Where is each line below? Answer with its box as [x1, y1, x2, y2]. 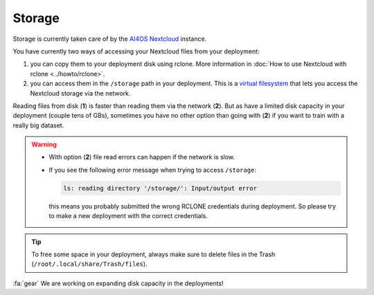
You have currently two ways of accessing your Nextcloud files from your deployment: [12, 47, 260, 55]
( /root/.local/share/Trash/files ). [31, 260, 148, 268]
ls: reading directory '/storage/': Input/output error [63, 184, 258, 192]
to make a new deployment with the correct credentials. [48, 212, 208, 220]
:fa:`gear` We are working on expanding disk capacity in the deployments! [12, 279, 224, 287]
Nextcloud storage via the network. [30, 89, 131, 97]
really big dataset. [12, 121, 64, 129]
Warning [31, 141, 57, 149]
